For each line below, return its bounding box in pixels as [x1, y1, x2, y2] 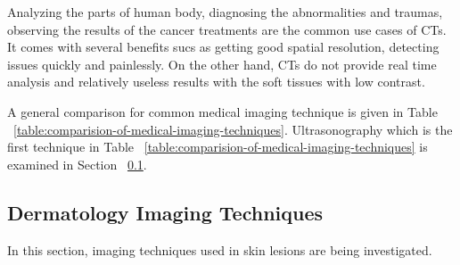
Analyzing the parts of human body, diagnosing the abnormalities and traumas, [7, 3, 443, 21]
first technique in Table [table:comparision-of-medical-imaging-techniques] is [7, 137, 428, 156]
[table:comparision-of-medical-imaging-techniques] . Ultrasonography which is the [13, 120, 453, 138]
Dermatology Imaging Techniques [7, 198, 324, 226]
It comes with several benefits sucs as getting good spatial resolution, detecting [7, 37, 439, 56]
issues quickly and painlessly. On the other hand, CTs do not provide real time [7, 54, 437, 73]
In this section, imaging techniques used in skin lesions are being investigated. [7, 240, 432, 259]
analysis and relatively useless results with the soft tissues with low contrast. [7, 72, 425, 91]
